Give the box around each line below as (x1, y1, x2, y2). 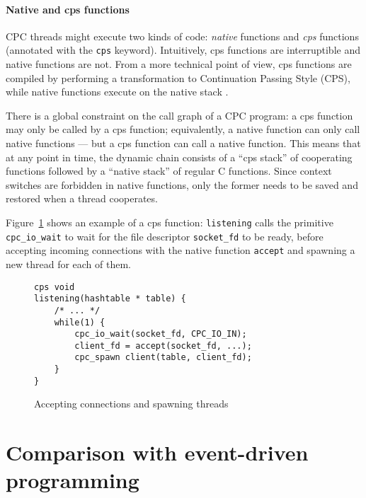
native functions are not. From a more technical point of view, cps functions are (6, 57, 352, 71)
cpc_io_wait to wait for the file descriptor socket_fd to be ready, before (6, 228, 324, 243)
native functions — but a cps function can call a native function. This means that (6, 136, 361, 151)
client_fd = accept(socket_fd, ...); (74, 340, 252, 351)
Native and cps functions (6, 1, 130, 16)
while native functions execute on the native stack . (6, 84, 229, 99)
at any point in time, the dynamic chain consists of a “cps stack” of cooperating (6, 149, 353, 164)
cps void (34, 282, 75, 292)
